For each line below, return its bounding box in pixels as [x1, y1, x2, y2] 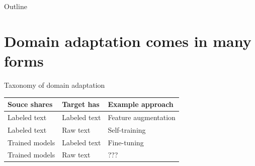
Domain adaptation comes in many [4, 30, 251, 51]
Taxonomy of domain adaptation [4, 79, 105, 90]
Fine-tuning [108, 137, 144, 147]
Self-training [108, 124, 146, 135]
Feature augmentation [108, 112, 176, 122]
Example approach [108, 99, 174, 109]
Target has [62, 99, 100, 109]
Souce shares [8, 99, 53, 109]
